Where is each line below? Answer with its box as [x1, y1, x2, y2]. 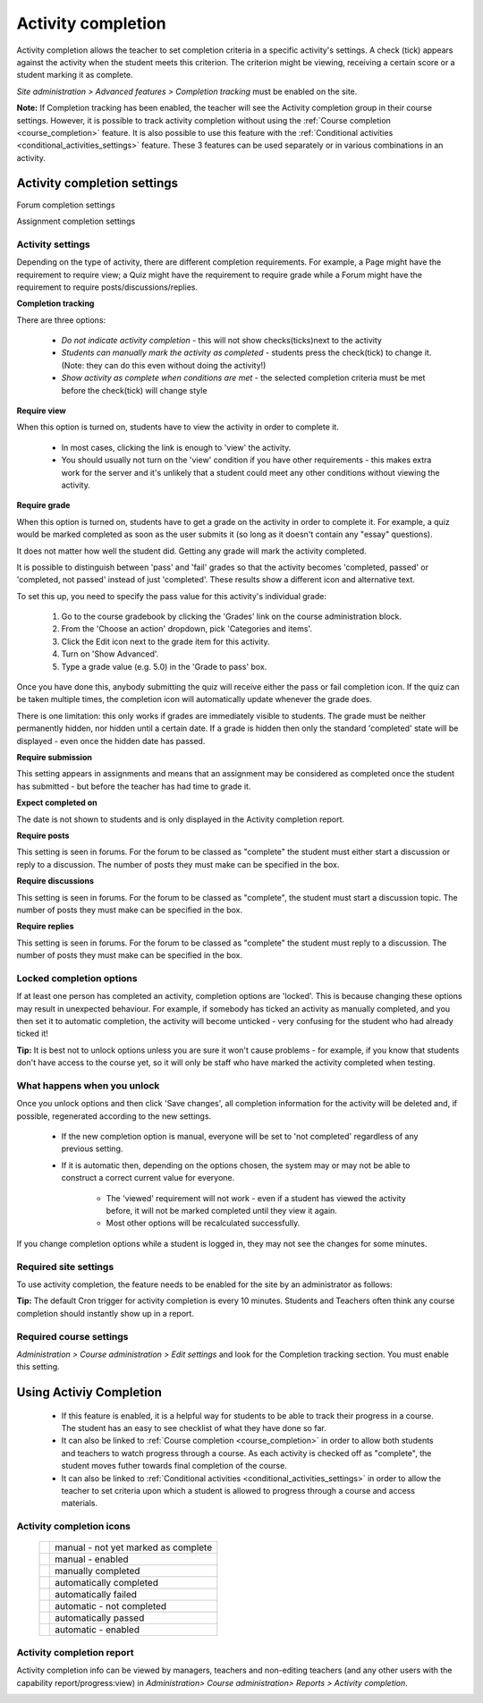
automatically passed [55, 1612, 145, 1624]
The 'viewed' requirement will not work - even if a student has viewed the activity [106, 1192, 406, 1203]
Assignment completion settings [16, 216, 136, 226]
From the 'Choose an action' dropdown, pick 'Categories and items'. [61, 623, 313, 634]
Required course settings [16, 1330, 129, 1343]
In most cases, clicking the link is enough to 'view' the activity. [61, 442, 292, 453]
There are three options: [16, 314, 106, 326]
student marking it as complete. [16, 70, 133, 80]
